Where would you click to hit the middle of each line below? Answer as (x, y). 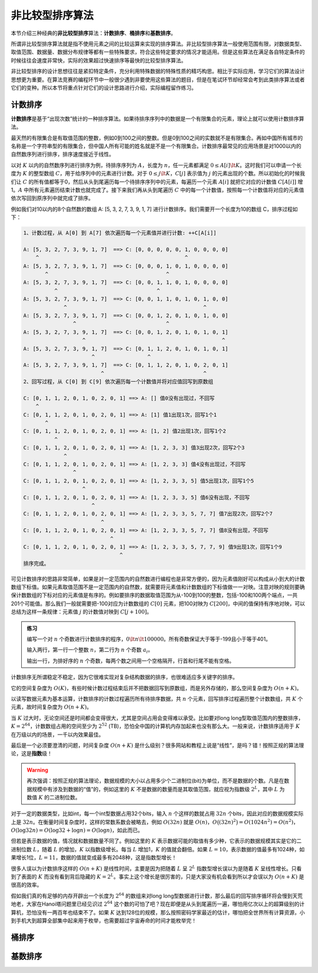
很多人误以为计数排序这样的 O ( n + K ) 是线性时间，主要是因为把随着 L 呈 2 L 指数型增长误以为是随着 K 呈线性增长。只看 (156, 868)
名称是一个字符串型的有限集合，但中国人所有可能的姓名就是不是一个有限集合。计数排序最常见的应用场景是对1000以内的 (156, 146)
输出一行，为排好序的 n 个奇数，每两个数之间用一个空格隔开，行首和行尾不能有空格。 (131, 661)
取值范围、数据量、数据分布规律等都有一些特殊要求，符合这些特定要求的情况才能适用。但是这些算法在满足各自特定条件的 (158, 52)
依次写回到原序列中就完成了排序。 (52, 198)
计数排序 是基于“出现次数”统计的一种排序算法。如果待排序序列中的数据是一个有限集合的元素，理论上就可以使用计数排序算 (158, 119)
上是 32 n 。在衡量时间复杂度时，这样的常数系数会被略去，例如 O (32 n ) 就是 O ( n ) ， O (114, 822)
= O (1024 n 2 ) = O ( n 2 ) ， (269, 822)
